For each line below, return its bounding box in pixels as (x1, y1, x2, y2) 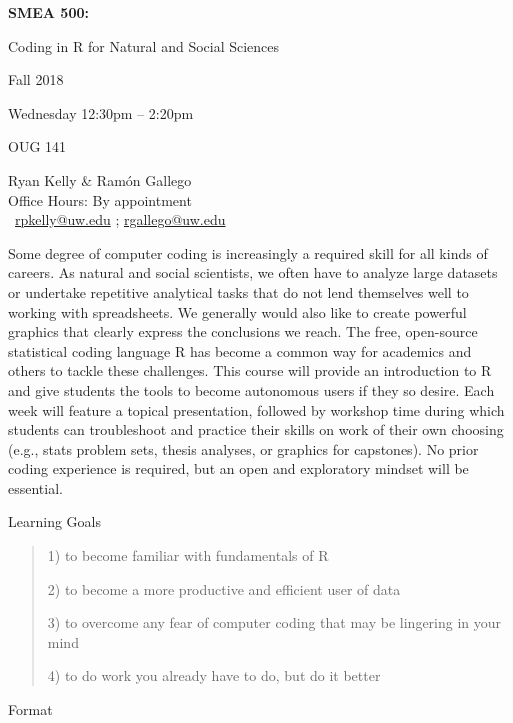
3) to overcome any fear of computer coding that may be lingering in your (47, 612, 502, 633)
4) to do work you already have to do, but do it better (47, 665, 381, 686)
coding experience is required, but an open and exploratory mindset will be (8, 458, 469, 479)
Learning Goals (8, 511, 101, 532)
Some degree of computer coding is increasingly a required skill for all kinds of (8, 242, 488, 263)
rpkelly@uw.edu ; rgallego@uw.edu (15, 209, 226, 230)
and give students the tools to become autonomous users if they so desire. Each (8, 379, 495, 400)
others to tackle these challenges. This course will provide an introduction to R (8, 360, 492, 381)
